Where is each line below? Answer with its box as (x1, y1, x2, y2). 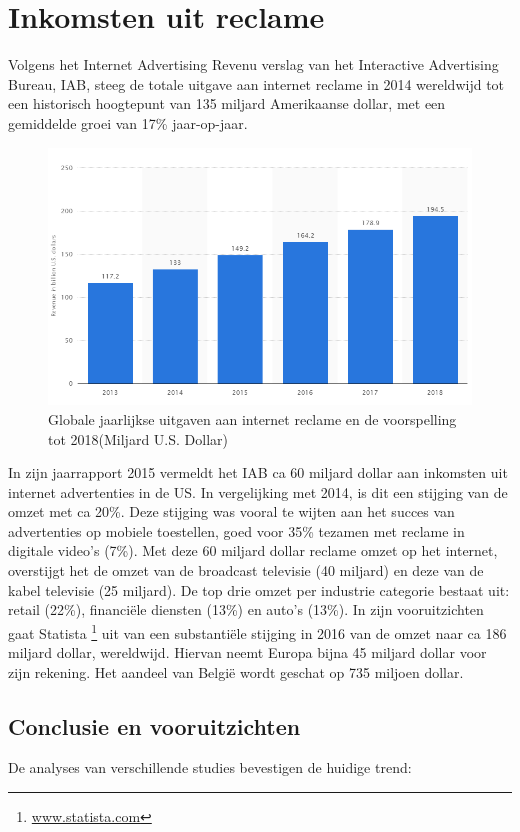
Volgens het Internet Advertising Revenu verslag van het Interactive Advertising (8, 54, 499, 75)
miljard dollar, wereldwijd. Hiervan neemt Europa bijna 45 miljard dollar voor (8, 642, 487, 663)
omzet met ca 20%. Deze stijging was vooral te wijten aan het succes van (8, 501, 455, 522)
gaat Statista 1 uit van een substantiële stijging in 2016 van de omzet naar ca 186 (8, 619, 507, 643)
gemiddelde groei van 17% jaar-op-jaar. (8, 112, 248, 133)
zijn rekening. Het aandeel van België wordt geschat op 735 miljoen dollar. (8, 661, 464, 682)
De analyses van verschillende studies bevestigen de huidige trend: (8, 757, 412, 778)
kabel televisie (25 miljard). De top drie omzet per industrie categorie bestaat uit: (8, 579, 510, 600)
